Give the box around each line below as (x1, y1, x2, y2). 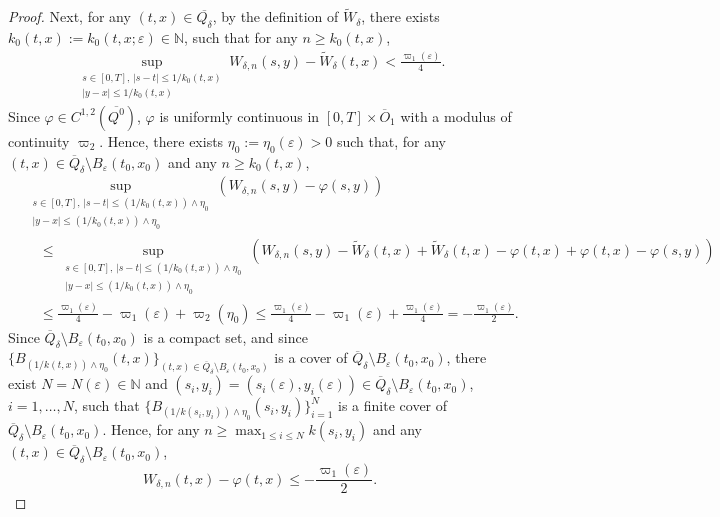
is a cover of (274, 347, 348, 368)
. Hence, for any (102, 419, 200, 440)
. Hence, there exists (99, 130, 224, 151)
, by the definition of (212, 6, 339, 27)
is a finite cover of (338, 395, 448, 416)
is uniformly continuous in (159, 105, 320, 126)
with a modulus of (400, 105, 512, 126)
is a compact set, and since (143, 326, 308, 347)
